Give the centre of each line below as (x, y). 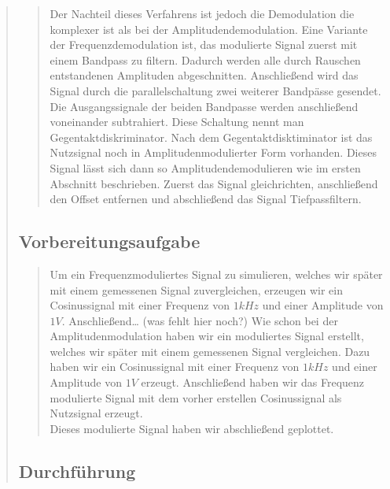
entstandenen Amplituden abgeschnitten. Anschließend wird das (204, 75)
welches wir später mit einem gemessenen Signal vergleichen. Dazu (210, 351)
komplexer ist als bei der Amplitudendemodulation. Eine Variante (209, 29)
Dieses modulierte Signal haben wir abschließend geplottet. (192, 428)
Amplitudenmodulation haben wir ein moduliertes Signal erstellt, (207, 336)
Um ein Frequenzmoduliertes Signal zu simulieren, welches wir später (216, 274)
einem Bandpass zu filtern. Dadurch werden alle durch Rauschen (205, 59)
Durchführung (77, 470)
